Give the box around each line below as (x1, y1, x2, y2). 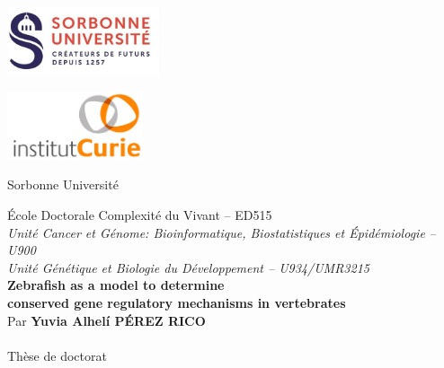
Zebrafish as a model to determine (7, 276, 225, 294)
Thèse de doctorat (7, 346, 107, 364)
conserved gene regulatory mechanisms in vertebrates (7, 293, 346, 311)
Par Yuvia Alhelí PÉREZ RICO (7, 311, 206, 329)
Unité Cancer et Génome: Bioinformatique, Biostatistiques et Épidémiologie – (7, 223, 436, 241)
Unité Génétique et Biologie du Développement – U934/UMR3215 (7, 258, 369, 276)
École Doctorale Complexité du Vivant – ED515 (7, 205, 272, 223)
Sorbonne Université (7, 175, 119, 194)
